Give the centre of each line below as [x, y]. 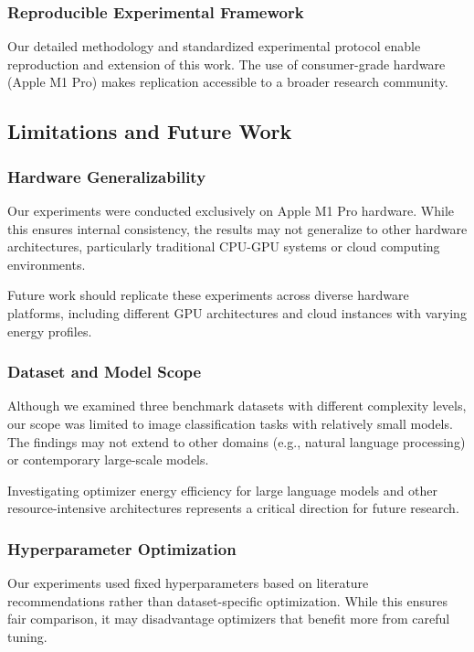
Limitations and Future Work [150, 131]
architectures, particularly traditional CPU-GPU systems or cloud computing [224, 246]
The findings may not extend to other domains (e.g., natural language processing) [237, 441]
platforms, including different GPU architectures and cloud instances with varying [237, 312]
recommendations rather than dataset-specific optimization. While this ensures [228, 600]
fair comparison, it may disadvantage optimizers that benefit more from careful [229, 619]
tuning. [27, 636]
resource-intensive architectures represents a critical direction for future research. [233, 508]
